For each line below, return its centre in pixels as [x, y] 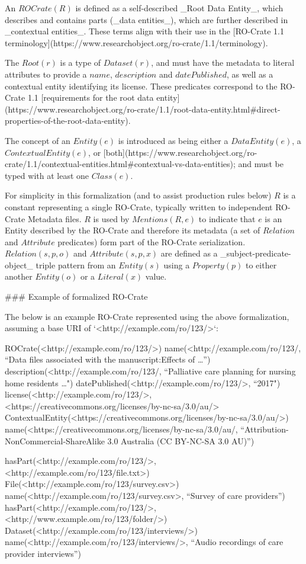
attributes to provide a [46, 74]
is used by [111, 218]
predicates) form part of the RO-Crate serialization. [152, 241]
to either [261, 265]
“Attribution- [265, 429]
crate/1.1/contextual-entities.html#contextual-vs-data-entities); [120, 164]
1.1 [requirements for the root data [91, 97]
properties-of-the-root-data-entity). [68, 121]
